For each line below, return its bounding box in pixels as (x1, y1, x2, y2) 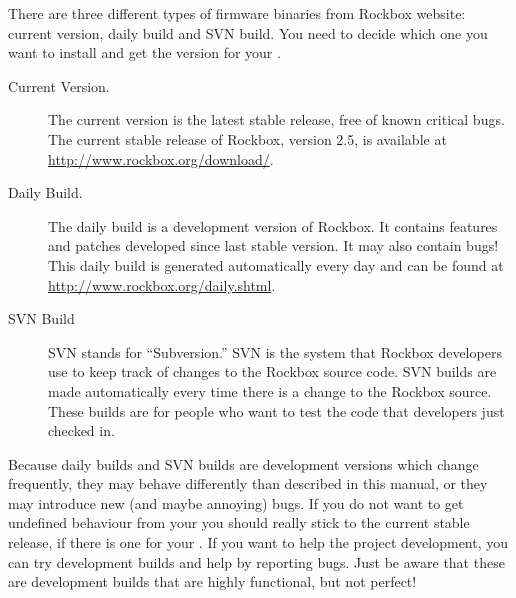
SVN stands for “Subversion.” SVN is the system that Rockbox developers (48, 341, 502, 362)
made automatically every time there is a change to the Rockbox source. (48, 380, 492, 401)
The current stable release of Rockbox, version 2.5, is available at (48, 128, 447, 149)
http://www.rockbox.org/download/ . (48, 148, 274, 169)
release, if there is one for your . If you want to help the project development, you (8, 532, 509, 553)
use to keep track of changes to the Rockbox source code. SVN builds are (48, 361, 497, 382)
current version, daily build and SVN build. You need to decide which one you (8, 22, 488, 43)
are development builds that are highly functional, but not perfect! (8, 571, 417, 592)
